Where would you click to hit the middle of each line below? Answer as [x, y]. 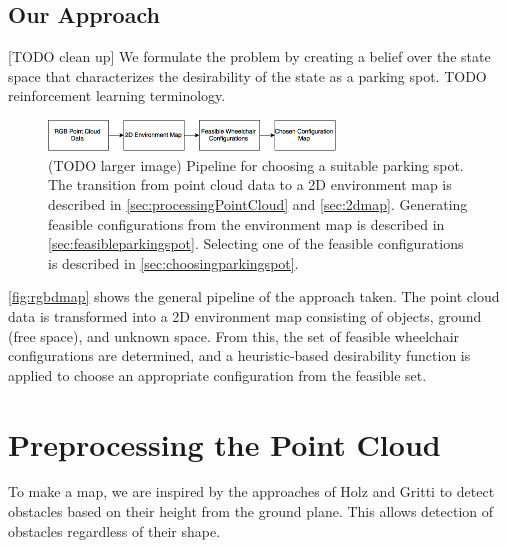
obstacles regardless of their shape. [114, 530]
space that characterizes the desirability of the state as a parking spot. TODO [247, 75]
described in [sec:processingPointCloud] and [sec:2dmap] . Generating [258, 203]
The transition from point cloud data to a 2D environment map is [250, 184]
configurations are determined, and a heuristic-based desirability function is [239, 355]
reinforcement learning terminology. [117, 95]
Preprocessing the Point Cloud [224, 443]
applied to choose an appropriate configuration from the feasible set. [217, 374]
